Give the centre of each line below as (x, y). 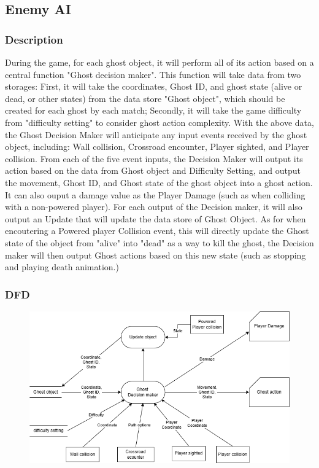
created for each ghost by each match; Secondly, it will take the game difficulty (153, 110)
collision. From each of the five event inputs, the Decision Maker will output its (154, 158)
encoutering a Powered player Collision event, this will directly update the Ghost (157, 231)
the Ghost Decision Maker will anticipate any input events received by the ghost (156, 134)
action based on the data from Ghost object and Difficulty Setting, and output (153, 170)
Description (34, 39)
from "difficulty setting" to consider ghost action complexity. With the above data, (159, 122)
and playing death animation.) (62, 267)
